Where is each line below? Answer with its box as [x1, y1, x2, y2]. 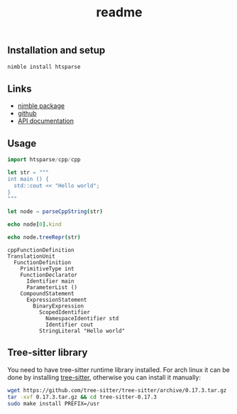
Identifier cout [45, 321, 94, 328]
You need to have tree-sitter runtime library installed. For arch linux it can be [7, 365, 231, 374]
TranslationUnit [7, 253, 55, 260]
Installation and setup [7, 44, 106, 57]
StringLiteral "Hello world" [38, 327, 126, 334]
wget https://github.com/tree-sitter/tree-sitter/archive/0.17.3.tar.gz [7, 386, 227, 394]
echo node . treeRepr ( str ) [7, 234, 81, 241]
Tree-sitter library [7, 347, 88, 359]
